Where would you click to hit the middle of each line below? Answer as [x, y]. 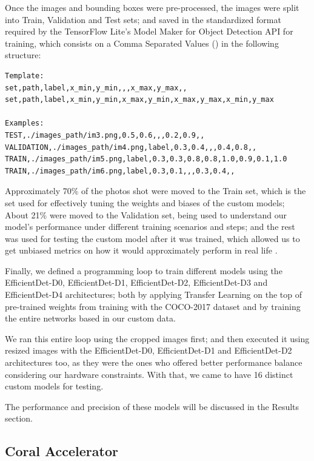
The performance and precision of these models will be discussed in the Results [152, 406]
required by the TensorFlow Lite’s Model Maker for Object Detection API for [149, 31]
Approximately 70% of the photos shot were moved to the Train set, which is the [155, 191]
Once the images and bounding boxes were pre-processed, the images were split [152, 7]
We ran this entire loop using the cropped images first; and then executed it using [157, 338]
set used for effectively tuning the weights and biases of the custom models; [145, 202]
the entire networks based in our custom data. [90, 318]
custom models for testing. [54, 386]
